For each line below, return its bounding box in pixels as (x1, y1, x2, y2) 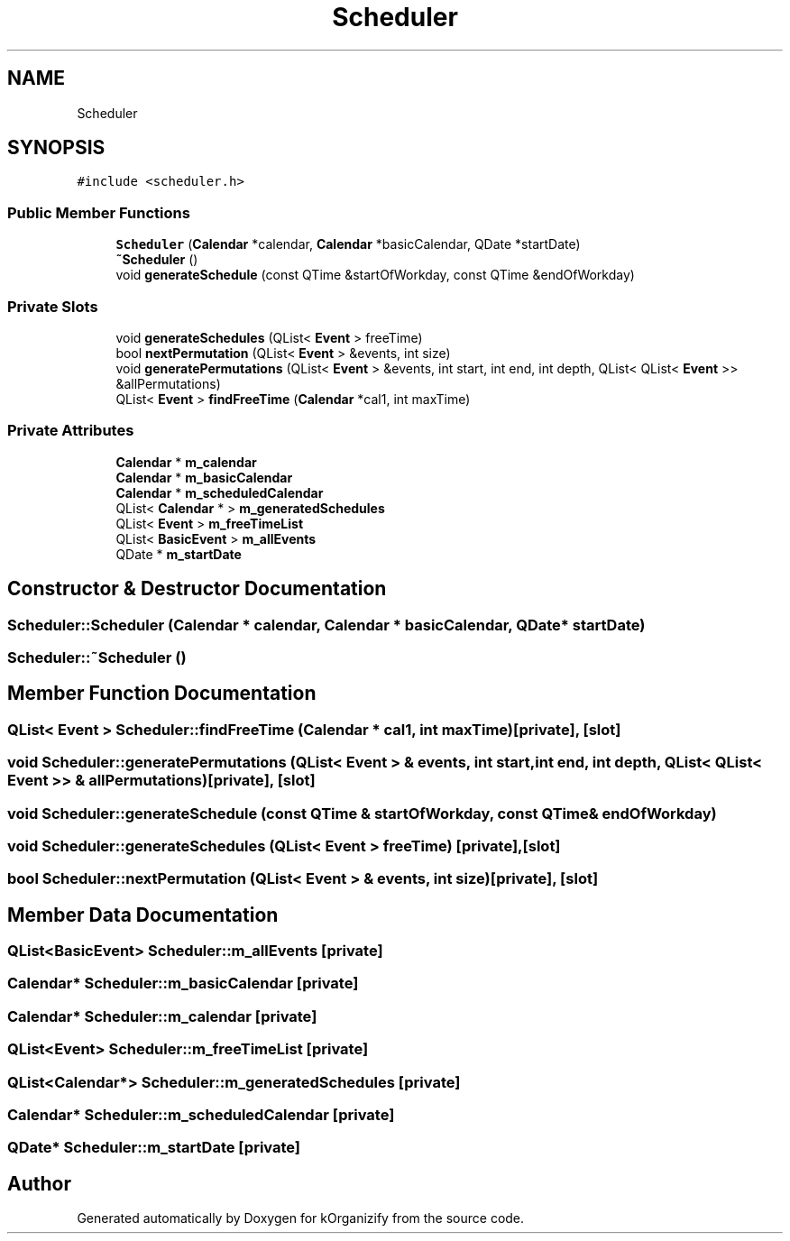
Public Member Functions (7, 203, 190, 222)
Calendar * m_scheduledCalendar (115, 484, 324, 501)
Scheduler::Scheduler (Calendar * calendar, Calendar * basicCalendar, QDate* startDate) (7, 615, 646, 634)
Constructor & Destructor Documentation (7, 577, 387, 601)
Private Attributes (7, 421, 134, 440)
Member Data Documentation (7, 903, 279, 926)
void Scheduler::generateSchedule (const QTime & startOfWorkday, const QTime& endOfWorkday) (7, 804, 717, 823)
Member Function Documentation (7, 682, 317, 705)
